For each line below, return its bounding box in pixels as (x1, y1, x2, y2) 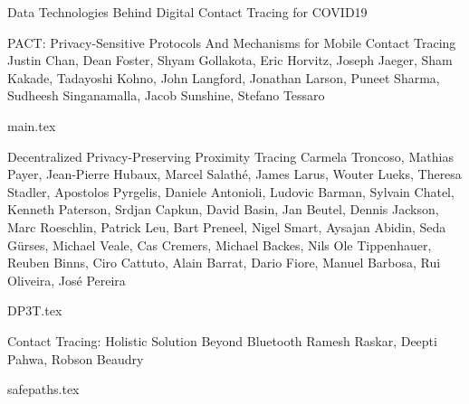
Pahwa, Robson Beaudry (7, 349, 144, 368)
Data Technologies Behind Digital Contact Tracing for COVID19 (7, 3, 368, 21)
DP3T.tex (7, 301, 62, 320)
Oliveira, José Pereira (7, 270, 126, 289)
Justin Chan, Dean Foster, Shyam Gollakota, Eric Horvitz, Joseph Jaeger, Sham (7, 51, 453, 70)
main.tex (7, 116, 56, 135)
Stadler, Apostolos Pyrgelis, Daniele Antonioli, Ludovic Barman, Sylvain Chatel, (7, 182, 455, 201)
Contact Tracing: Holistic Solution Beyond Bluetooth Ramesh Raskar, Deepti (7, 331, 437, 350)
